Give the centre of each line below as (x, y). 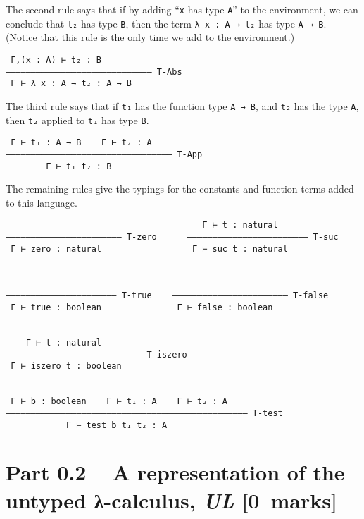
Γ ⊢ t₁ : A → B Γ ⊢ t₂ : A (81, 143)
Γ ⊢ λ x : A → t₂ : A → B (71, 84)
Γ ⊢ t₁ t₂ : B (79, 166)
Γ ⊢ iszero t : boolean (66, 366)
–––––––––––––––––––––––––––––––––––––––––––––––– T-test (144, 413)
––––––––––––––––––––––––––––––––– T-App (104, 154)
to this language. (42, 202)
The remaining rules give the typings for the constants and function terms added (180, 189)
